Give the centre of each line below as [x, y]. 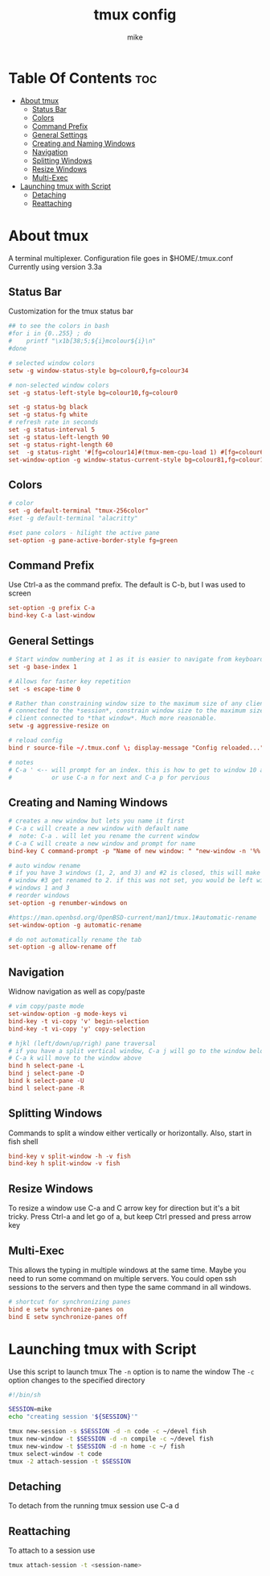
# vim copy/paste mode [46, 1006]
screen [20, 593]
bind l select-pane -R [46, 1088]
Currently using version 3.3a [55, 267]
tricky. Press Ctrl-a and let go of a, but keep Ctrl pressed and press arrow [130, 1217]
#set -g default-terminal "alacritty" [73, 518]
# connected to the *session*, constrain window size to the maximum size [136, 711]
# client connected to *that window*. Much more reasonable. [113, 719]
